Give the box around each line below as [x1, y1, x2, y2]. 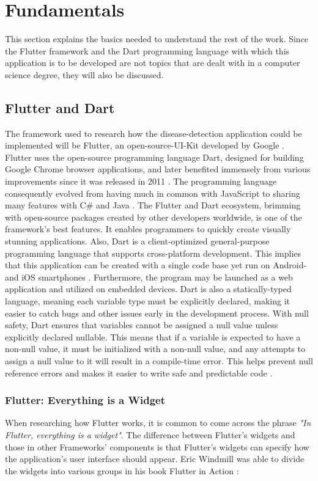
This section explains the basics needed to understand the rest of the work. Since [5, 32, 309, 45]
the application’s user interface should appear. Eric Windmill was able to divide [5, 452, 305, 465]
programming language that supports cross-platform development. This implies [5, 246, 301, 259]
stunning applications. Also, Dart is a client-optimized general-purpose [5, 235, 270, 248]
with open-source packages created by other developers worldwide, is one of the [5, 210, 302, 223]
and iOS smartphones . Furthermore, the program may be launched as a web [5, 270, 293, 283]
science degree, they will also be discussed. [5, 68, 164, 81]
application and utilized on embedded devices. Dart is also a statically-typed [5, 282, 292, 295]
